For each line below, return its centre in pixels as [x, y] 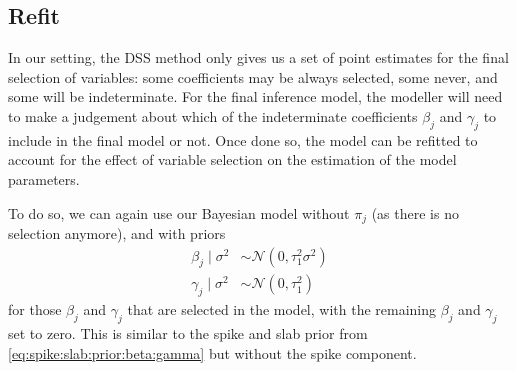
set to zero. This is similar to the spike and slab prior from [188, 333]
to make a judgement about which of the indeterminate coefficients [213, 115]
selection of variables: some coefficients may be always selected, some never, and [253, 76]
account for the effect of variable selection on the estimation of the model [232, 159]
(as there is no [415, 212]
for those [35, 309]
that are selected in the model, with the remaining [282, 309]
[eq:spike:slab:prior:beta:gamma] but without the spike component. [212, 352]
